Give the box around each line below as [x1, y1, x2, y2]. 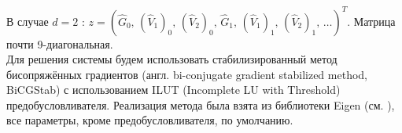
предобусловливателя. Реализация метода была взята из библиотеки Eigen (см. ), [6, 96, 395, 113]
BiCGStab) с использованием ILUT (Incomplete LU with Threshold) [6, 81, 341, 98]
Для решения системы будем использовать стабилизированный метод [6, 51, 337, 67]
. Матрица [347, 13, 396, 29]
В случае [6, 13, 49, 29]
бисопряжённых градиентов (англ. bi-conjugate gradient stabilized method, [6, 66, 367, 82]
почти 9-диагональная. [6, 35, 113, 52]
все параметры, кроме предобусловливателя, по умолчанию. [6, 112, 293, 128]
